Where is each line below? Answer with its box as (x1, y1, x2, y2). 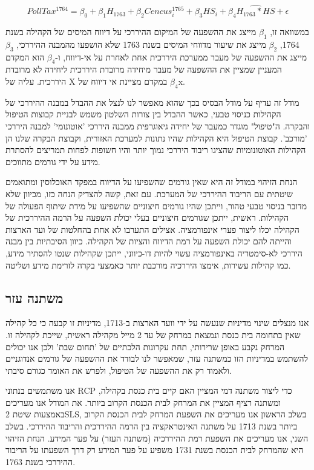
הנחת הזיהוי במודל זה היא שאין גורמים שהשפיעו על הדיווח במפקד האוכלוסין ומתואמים (5, 175, 298, 188)
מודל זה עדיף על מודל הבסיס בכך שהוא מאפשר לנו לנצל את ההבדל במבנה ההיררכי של (5, 96, 299, 108)
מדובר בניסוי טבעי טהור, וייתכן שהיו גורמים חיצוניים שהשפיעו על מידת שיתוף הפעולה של (5, 199, 307, 212)
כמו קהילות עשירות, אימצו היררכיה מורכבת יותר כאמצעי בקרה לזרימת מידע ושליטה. (5, 258, 291, 271)
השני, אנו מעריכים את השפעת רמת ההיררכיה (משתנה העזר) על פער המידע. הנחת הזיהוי (5, 431, 309, 444)
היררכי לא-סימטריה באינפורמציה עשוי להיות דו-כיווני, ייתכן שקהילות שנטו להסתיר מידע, (5, 246, 303, 259)
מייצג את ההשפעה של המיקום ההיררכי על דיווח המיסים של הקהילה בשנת (5, 25, 257, 38)
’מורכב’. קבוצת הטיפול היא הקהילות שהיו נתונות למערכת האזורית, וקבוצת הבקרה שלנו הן (5, 131, 307, 144)
